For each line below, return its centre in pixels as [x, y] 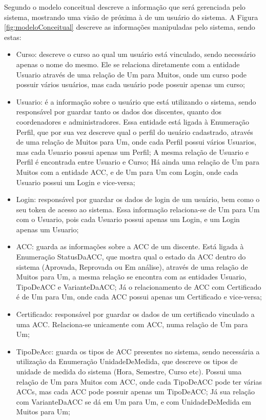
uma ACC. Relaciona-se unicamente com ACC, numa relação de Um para [132, 324]
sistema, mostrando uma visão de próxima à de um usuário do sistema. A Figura [131, 17]
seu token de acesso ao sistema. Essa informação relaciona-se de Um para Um [138, 209]
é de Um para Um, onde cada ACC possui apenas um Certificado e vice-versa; [139, 297]
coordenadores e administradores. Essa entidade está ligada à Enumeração [132, 121]
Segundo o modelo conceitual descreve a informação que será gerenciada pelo [125, 7]
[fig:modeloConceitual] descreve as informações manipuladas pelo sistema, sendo [130, 27]
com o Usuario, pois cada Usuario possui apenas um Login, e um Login [128, 219]
